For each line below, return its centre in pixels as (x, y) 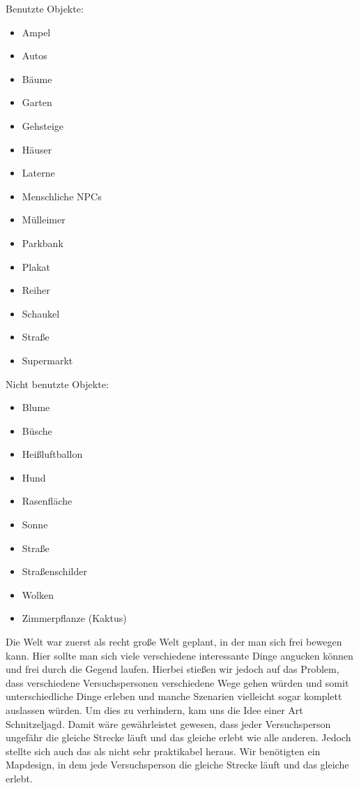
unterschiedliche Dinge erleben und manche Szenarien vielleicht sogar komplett (174, 696)
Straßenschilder (54, 571)
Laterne (38, 173)
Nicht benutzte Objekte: (57, 384)
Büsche (37, 430)
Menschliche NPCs (62, 196)
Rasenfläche (47, 501)
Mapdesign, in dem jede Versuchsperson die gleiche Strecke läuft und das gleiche (177, 765)
